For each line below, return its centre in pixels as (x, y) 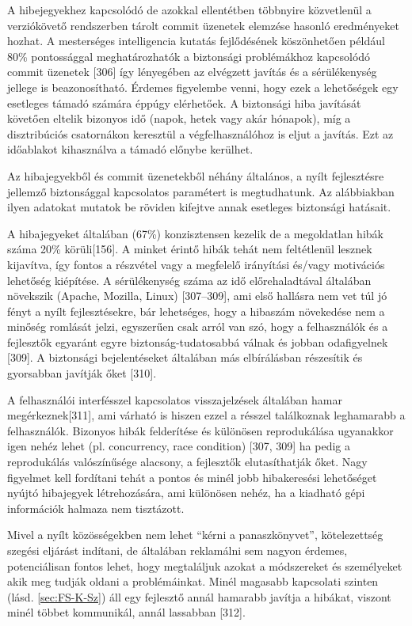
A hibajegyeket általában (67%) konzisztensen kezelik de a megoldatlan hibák (195, 233)
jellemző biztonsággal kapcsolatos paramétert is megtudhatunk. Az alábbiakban (201, 191)
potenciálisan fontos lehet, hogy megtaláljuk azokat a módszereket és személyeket (205, 565)
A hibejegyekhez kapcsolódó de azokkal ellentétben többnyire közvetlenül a (189, 9)
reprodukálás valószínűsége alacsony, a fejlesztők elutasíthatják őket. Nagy (187, 462)
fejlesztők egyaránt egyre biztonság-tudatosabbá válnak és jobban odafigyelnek (198, 341)
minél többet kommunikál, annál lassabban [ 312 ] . (126, 612)
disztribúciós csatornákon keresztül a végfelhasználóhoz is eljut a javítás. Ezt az (200, 133)
